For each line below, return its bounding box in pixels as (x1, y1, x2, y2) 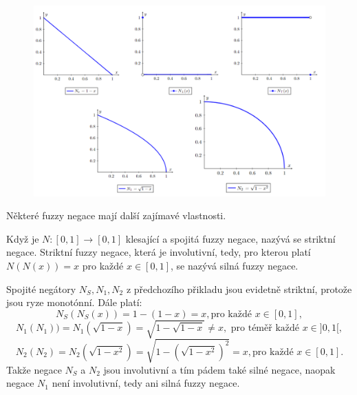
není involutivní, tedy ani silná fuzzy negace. (52, 376, 240, 390)
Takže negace (6, 362, 62, 376)
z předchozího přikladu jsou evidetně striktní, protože (126, 281, 352, 296)
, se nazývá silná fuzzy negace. (171, 258, 299, 272)
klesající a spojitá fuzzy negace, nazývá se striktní (125, 231, 336, 245)
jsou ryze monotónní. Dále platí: (6, 295, 142, 310)
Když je (6, 231, 39, 245)
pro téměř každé (230, 323, 299, 334)
